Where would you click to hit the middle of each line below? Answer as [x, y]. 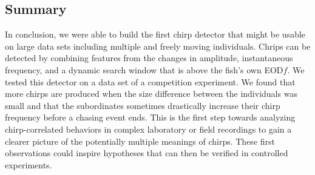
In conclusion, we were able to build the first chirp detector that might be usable [155, 34]
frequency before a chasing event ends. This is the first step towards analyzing [150, 117]
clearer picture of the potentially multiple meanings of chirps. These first [140, 141]
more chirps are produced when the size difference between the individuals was [151, 94]
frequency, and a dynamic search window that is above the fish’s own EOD [144, 69]
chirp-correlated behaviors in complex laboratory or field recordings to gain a [148, 129]
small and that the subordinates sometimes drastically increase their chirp [143, 105]
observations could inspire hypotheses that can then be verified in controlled [147, 153]
